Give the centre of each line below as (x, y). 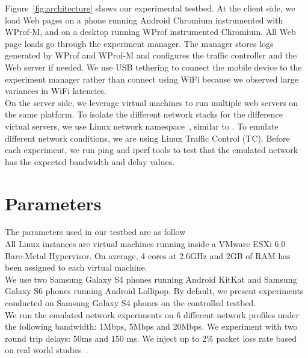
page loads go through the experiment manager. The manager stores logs (139, 43)
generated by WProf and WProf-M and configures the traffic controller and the (151, 55)
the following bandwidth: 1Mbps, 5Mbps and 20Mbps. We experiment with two (151, 326)
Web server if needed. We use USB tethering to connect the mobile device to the (153, 67)
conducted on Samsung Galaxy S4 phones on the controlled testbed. (131, 303)
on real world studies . (47, 350)
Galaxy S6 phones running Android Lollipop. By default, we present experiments (154, 291)
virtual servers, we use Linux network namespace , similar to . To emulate (142, 126)
